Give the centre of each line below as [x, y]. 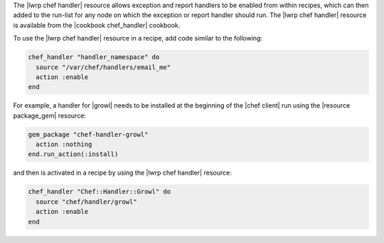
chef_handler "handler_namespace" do [94, 57]
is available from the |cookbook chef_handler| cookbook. [97, 25]
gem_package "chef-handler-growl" [88, 134]
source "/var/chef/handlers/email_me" [103, 67]
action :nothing [64, 145]
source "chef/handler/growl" [87, 202]
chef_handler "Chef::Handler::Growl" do [99, 192]
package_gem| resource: [50, 115]
